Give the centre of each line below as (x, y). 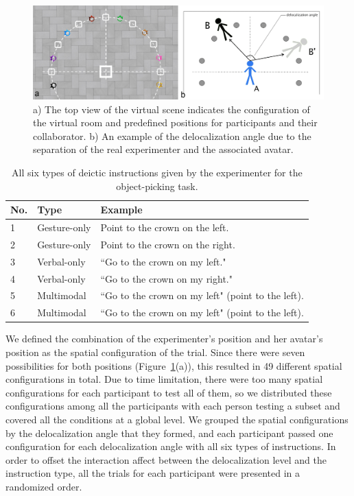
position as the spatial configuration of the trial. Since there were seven (155, 352)
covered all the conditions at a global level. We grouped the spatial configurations (177, 419)
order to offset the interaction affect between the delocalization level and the (166, 459)
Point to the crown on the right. (168, 244)
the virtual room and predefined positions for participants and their (175, 122)
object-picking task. (157, 186)
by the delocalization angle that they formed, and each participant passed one (169, 433)
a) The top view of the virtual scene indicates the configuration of (172, 109)
